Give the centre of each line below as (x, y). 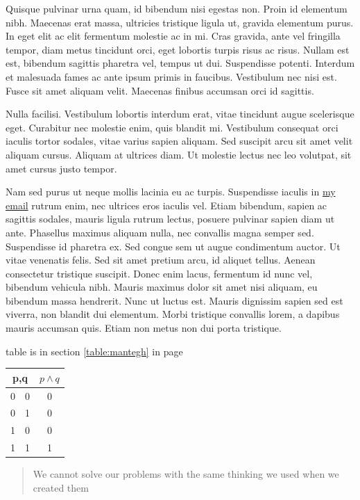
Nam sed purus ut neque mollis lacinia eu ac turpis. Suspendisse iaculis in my (171, 192)
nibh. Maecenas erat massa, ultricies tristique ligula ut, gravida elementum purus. (180, 22)
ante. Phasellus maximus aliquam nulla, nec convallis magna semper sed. (160, 232)
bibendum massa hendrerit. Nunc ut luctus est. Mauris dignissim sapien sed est (174, 300)
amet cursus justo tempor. (61, 168)
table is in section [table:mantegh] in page (94, 351)
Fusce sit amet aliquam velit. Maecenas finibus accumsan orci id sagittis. (160, 90)
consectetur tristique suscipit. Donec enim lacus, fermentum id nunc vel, (159, 273)
